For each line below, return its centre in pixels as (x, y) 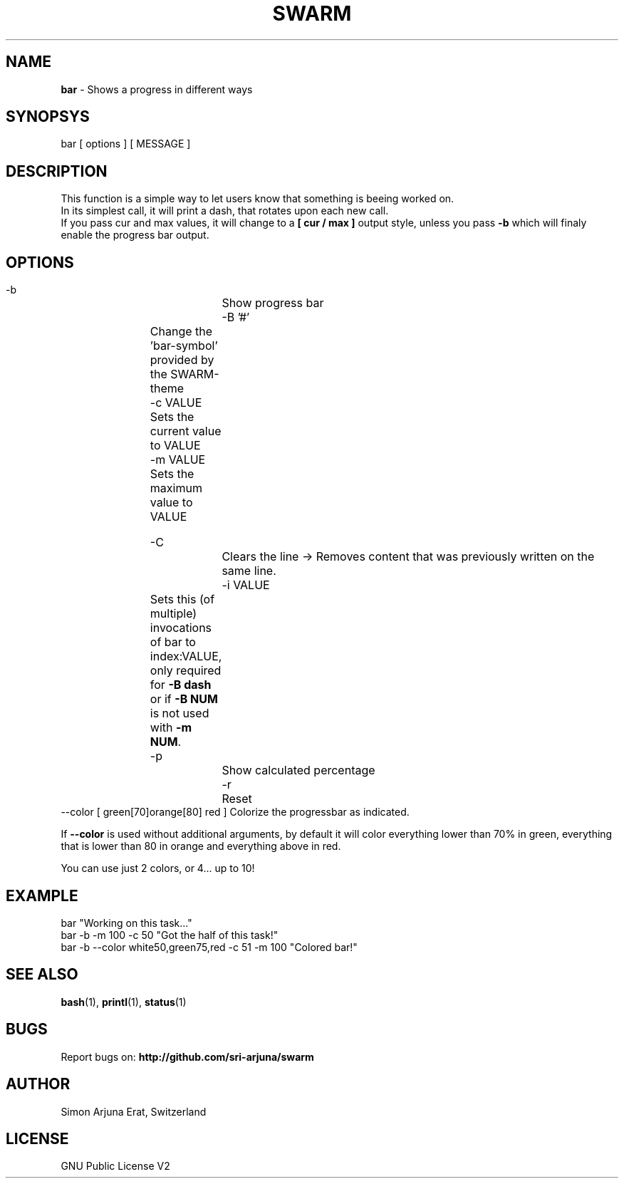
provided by (182, 360)
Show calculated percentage (298, 770)
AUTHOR (38, 1084)
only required (186, 671)
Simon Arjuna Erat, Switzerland (134, 1111)
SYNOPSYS (48, 117)
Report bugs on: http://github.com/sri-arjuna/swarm (187, 1056)
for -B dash (181, 685)
